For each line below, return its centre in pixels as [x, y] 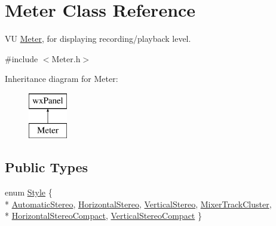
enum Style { [29, 192]
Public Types [47, 167]
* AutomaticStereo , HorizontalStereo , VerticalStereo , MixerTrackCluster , [138, 204]
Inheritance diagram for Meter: [62, 79]
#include [22, 58]
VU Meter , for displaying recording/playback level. [98, 39]
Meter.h [66, 58]
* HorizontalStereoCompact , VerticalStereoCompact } [103, 216]
